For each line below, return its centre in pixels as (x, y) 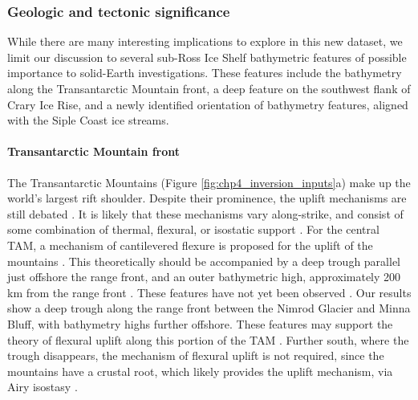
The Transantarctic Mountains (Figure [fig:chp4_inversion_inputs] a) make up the (209, 182)
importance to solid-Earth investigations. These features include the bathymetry (205, 73)
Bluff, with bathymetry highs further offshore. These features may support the (200, 323)
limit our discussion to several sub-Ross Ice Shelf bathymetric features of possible (207, 57)
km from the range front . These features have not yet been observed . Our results (209, 292)
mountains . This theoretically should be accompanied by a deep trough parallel (204, 261)
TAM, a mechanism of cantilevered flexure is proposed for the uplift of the (190, 245)
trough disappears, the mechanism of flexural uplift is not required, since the (196, 355)
